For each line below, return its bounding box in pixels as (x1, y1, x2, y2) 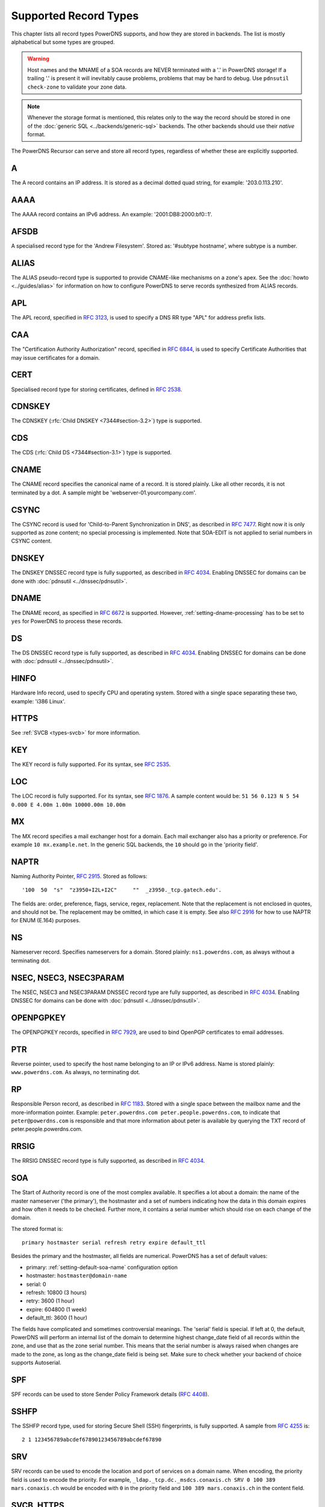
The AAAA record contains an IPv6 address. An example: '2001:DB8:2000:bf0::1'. (11, 211, 213, 218)
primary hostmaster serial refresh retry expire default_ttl (22, 1239, 206, 1246)
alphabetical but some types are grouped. (11, 38, 115, 45)
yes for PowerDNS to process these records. (11, 617, 123, 625)
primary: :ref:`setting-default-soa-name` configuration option (26, 1263, 178, 1271)
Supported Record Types (11, 9, 139, 22)
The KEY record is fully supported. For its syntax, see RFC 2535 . (11, 761, 171, 768)
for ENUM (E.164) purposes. (11, 917, 81, 924)
